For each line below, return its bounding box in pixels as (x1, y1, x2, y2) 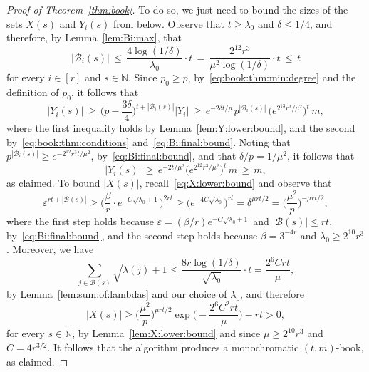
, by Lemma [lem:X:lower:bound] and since (72, 326, 261, 341)
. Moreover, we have (6, 242, 94, 257)
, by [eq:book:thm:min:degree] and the (187, 70, 356, 85)
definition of (6, 85, 59, 100)
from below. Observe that (113, 16, 225, 31)
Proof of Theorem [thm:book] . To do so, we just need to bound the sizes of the (6, 2, 348, 16)
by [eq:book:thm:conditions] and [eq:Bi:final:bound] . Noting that (6, 134, 291, 149)
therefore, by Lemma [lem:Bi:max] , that (6, 30, 182, 45)
